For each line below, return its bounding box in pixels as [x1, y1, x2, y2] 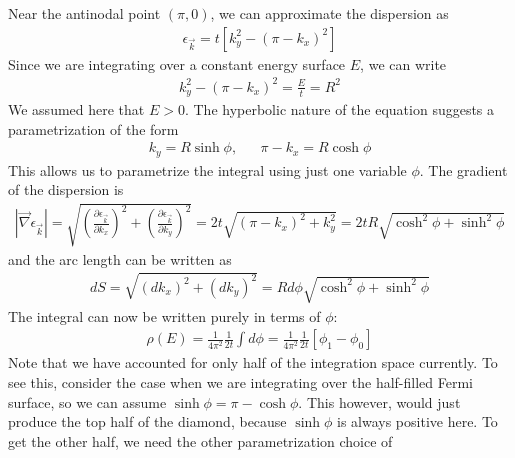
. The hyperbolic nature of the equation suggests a [184, 99, 495, 120]
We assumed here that [8, 99, 145, 120]
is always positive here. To [337, 411, 498, 432]
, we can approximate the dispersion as [210, 3, 449, 23]
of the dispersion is [8, 179, 124, 200]
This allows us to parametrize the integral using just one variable [8, 159, 407, 180]
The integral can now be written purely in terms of [8, 305, 321, 326]
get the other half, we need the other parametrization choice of [8, 430, 393, 451]
